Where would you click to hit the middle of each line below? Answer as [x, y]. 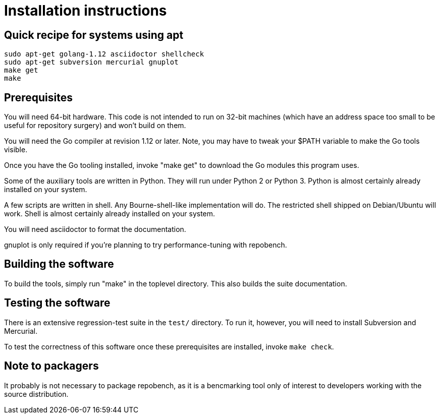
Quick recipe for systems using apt [94, 35]
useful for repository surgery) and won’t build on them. [95, 126]
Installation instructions [86, 11]
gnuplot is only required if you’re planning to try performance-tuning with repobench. [146, 245]
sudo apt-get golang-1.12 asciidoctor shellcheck [104, 54]
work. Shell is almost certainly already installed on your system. [110, 214]
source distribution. [36, 394]
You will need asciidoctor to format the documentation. [95, 229]
